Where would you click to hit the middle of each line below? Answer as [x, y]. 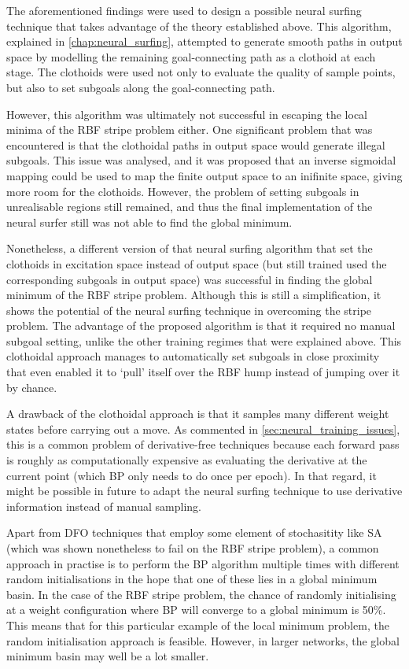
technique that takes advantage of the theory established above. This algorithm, [199, 26]
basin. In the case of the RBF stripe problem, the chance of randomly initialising [201, 594]
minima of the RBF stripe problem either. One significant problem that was [190, 129]
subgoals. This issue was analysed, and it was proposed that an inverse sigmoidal [201, 160]
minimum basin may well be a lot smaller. [108, 656]
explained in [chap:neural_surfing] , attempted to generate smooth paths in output [204, 41]
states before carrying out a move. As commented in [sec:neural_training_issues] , [203, 429]
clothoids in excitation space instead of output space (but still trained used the [197, 263]
